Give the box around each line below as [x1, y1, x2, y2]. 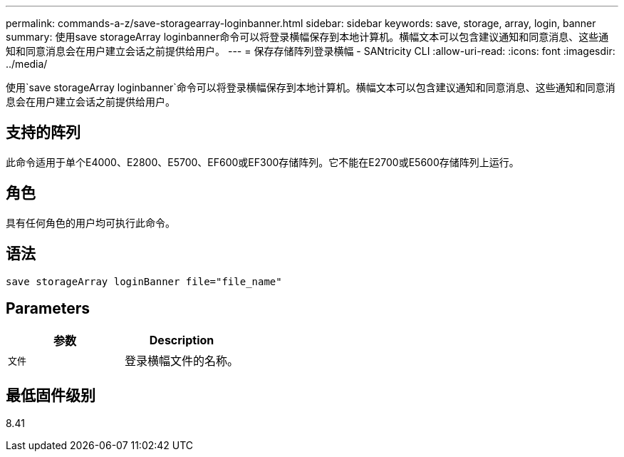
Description [149, 333, 214, 348]
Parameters [6, 299, 90, 317]
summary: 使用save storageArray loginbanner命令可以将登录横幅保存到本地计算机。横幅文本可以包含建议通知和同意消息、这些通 [6, 31, 609, 43]
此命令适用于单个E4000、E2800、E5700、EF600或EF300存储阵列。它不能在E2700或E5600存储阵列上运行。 [6, 155, 519, 168]
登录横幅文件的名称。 [125, 354, 239, 369]
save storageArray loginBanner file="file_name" [6, 275, 282, 287]
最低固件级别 [6, 386, 95, 404]
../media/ [6, 58, 48, 70]
